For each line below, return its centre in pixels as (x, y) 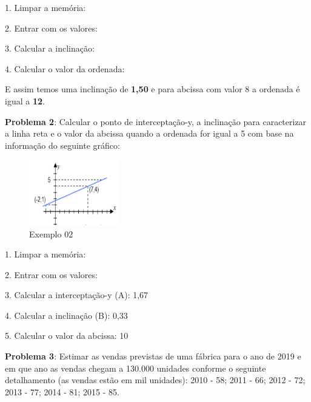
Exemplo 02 (51, 233)
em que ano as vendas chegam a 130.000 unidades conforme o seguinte (135, 368)
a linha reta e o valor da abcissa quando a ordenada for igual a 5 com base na (149, 133)
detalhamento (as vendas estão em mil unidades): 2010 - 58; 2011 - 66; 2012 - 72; (155, 380)
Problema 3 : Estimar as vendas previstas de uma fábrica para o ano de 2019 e (153, 356)
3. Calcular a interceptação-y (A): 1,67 (77, 295)
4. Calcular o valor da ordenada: (65, 68)
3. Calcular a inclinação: (50, 48)
